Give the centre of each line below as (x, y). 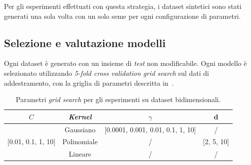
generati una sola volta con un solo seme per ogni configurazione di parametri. (123, 16)
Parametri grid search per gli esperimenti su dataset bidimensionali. (118, 99)
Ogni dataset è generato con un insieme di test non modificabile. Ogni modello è (125, 63)
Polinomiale (80, 141)
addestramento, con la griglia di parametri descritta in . (89, 82)
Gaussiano (80, 129)
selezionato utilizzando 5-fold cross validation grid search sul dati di (106, 73)
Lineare (80, 154)
